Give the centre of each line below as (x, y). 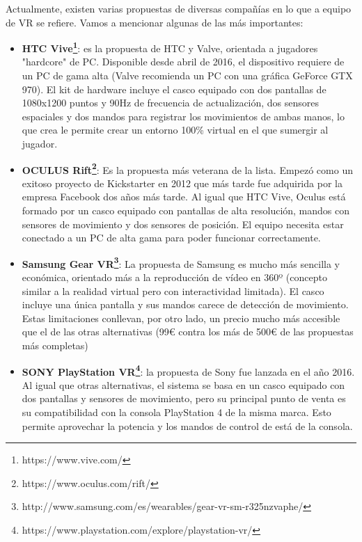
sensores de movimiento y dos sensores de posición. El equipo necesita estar (183, 224)
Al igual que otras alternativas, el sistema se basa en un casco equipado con (183, 384)
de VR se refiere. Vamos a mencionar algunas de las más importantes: (155, 22)
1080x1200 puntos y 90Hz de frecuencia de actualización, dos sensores (171, 103)
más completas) (55, 345)
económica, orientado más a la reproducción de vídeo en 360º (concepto (174, 277)
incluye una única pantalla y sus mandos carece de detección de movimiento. (185, 304)
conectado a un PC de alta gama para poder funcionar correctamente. (171, 238)
